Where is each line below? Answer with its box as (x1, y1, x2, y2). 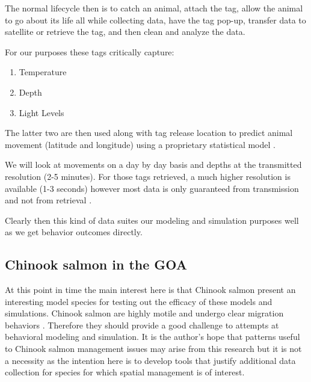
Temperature (19, 66, 67, 78)
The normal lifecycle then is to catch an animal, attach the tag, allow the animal (5, 2, 303, 14)
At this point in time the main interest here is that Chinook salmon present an (5, 283, 296, 296)
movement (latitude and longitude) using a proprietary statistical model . (5, 138, 276, 150)
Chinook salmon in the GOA (5, 255, 188, 274)
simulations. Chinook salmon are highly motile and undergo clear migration (5, 307, 284, 319)
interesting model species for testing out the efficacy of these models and (5, 295, 273, 307)
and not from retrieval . (5, 194, 92, 206)
